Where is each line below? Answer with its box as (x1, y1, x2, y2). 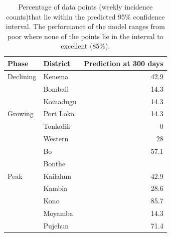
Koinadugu (43, 96, 77, 106)
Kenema (43, 71, 69, 81)
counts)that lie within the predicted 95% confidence (6, 11, 165, 22)
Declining (8, 71, 37, 81)
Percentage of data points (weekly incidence (18, 2, 153, 12)
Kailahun (43, 170, 72, 181)
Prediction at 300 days (83, 58, 163, 68)
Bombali (43, 83, 69, 94)
